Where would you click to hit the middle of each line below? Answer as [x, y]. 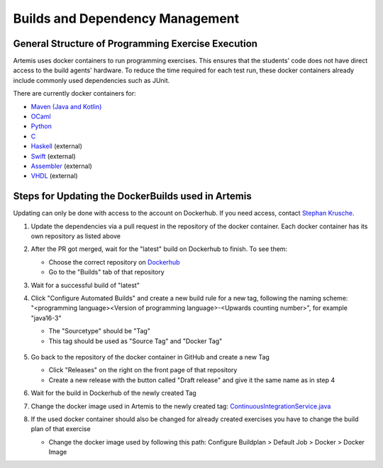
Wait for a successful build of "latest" [85, 285]
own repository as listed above [76, 236]
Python [41, 126]
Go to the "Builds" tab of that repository [106, 272]
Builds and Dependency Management [126, 18]
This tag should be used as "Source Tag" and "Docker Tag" [135, 341]
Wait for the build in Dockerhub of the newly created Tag [113, 393]
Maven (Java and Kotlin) [66, 106]
